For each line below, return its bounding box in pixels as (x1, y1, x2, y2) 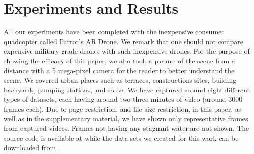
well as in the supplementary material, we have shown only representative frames (4, 113, 248, 123)
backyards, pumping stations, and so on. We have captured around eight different (4, 84, 250, 94)
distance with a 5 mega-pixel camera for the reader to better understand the (4, 65, 235, 75)
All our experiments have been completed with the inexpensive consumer (4, 27, 224, 37)
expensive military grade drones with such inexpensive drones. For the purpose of (4, 46, 250, 56)
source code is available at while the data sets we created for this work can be (4, 132, 239, 143)
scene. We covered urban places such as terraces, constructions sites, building (4, 75, 237, 85)
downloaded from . (4, 142, 60, 153)
